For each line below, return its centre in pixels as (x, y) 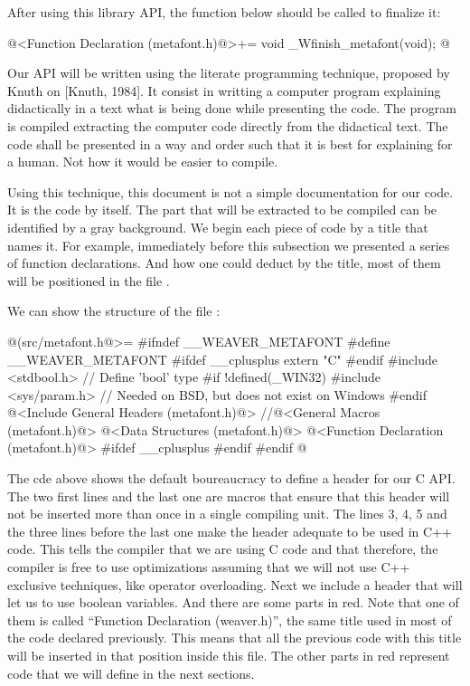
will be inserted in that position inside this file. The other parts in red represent (229, 655)
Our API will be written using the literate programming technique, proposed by (229, 73)
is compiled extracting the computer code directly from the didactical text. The (228, 125)
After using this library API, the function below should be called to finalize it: (224, 12)
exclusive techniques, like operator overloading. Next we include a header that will (235, 584)
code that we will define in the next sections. (131, 673)
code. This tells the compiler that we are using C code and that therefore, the (223, 549)
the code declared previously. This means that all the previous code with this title (235, 638)
